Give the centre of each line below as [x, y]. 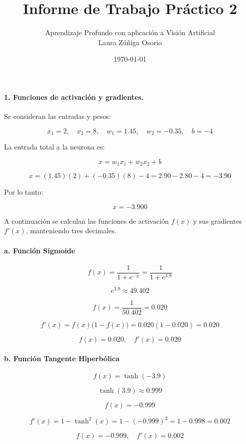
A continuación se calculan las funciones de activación [86, 220]
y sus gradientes [217, 220]
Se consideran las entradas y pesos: [57, 116]
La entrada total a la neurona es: [54, 147]
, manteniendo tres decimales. [71, 231]
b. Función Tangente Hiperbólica [62, 358]
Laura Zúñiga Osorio [130, 42]
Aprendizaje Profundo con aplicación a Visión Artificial [130, 32]
